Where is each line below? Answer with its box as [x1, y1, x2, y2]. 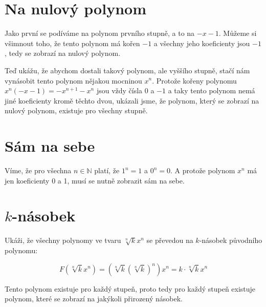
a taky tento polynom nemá [168, 85, 255, 96]
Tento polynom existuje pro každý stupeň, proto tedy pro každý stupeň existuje [5, 283, 256, 294]
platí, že [94, 165, 120, 175]
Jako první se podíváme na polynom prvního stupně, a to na [5, 28, 195, 38]
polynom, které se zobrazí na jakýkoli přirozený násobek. [5, 293, 183, 304]
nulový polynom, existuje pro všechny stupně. [5, 105, 148, 116]
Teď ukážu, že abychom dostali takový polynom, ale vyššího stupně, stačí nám [5, 65, 250, 75]
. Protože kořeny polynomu [152, 75, 237, 86]
